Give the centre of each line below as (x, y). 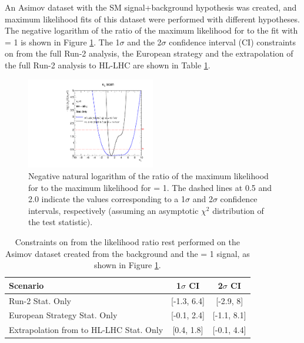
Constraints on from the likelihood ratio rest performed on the (128, 241)
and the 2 (144, 42)
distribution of (238, 210)
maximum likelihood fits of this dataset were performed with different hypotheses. (152, 19)
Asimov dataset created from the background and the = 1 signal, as (127, 253)
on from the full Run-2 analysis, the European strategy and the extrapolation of (149, 53)
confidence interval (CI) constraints (232, 42)
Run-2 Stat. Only (40, 300)
